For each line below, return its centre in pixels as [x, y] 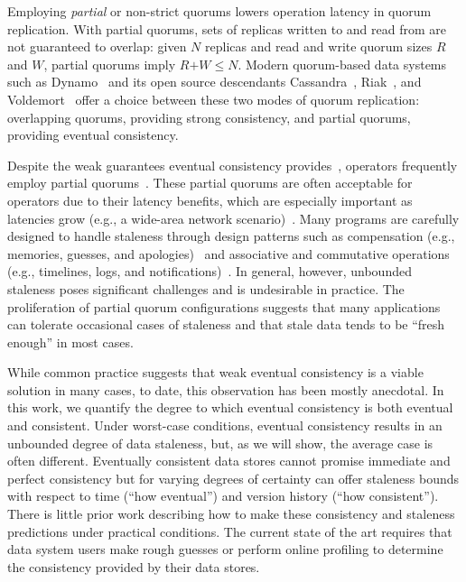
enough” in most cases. [70, 342]
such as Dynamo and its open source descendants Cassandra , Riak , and [214, 82]
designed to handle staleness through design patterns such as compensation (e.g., [231, 236]
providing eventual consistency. [93, 135]
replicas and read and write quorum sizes [319, 46]
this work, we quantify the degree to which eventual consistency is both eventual [230, 407]
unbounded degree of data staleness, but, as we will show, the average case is [220, 443]
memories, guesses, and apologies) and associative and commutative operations [228, 253]
